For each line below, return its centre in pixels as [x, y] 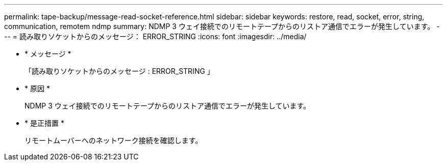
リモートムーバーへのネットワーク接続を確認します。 [114, 140]
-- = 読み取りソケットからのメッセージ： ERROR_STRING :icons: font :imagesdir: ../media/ [155, 36]
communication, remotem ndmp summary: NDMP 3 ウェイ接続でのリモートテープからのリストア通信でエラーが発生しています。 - [222, 26]
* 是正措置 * [44, 123]
